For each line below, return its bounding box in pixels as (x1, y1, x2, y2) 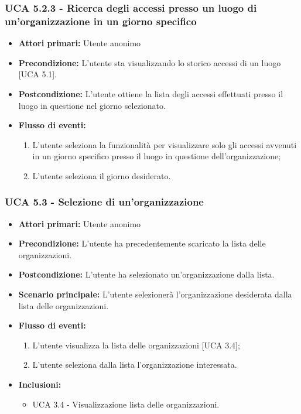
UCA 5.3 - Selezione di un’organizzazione (5, 194, 204, 209)
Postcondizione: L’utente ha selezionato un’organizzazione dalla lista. (18, 268, 275, 280)
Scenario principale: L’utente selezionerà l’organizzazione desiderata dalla (18, 288, 292, 300)
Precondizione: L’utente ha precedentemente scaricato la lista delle (18, 237, 266, 249)
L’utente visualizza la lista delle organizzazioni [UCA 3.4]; (32, 338, 240, 351)
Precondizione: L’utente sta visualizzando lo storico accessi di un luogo (18, 56, 281, 69)
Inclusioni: (18, 378, 61, 391)
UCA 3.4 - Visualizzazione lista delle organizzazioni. (32, 398, 220, 410)
